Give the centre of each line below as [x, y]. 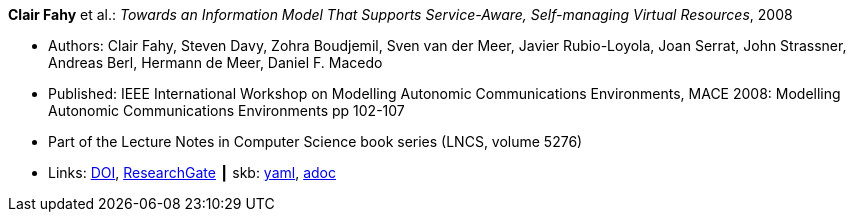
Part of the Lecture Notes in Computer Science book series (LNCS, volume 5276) [315, 141]
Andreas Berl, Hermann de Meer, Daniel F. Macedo [215, 62]
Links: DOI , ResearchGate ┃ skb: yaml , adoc [192, 172]
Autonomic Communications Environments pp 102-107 [226, 110]
